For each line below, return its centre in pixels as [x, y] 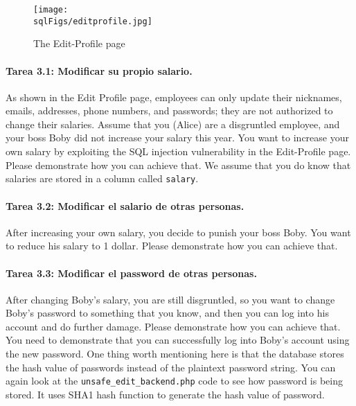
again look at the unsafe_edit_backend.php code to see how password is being [174, 381]
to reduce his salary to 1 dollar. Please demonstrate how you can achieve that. [172, 246]
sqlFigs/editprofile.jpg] [93, 21]
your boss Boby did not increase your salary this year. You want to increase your [177, 138]
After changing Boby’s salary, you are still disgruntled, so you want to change [170, 299]
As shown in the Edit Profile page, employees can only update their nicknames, [174, 97]
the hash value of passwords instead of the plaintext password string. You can [171, 367]
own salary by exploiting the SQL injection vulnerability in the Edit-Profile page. [178, 151]
